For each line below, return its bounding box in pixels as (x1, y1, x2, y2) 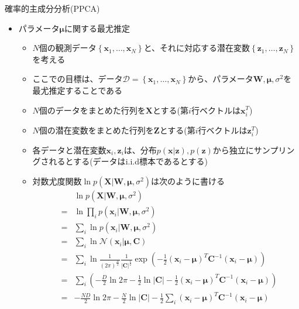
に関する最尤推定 (64, 22, 130, 34)
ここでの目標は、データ (32, 73, 123, 85)
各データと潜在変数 (32, 143, 106, 156)
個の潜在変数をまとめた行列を (39, 123, 154, 136)
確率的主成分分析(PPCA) (5, 2, 100, 14)
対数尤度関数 (32, 175, 82, 187)
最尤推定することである (32, 84, 123, 96)
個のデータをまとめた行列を (39, 104, 146, 116)
